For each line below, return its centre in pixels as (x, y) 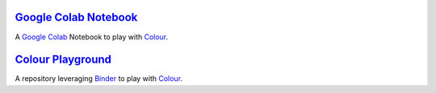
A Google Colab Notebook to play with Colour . (92, 37)
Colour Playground (63, 60)
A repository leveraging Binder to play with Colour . (99, 79)
